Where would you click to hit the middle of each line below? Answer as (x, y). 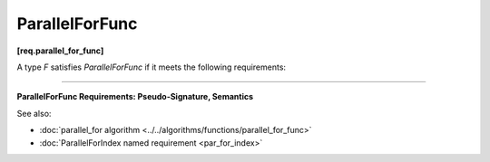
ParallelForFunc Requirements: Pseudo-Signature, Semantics (135, 97)
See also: (34, 113)
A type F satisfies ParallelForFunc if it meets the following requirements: (151, 67)
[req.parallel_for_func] (60, 51)
